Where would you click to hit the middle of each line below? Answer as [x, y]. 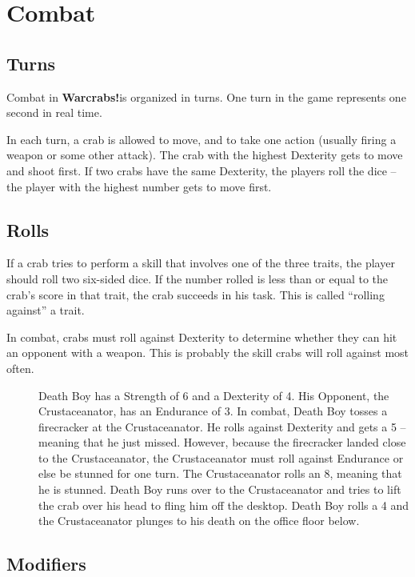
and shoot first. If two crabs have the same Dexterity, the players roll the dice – [202, 170]
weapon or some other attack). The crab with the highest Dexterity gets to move [205, 155]
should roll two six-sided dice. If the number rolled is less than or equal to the [197, 278]
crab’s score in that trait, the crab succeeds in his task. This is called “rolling [196, 294]
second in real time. [54, 112]
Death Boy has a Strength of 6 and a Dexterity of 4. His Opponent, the [214, 395]
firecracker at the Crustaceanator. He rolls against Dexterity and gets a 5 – [222, 426]
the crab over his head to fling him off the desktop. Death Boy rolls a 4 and [224, 505]
